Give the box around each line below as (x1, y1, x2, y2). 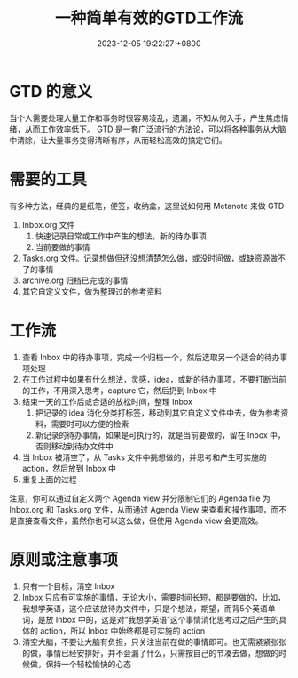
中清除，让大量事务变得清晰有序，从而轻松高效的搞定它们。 (9, 134, 227, 145)
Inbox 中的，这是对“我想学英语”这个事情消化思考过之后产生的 (55, 614, 279, 625)
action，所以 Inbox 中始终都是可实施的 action (39, 625, 206, 636)
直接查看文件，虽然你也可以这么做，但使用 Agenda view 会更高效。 (16, 515, 263, 526)
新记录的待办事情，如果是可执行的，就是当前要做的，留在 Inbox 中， (35, 429, 286, 440)
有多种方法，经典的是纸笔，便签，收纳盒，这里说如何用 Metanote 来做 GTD (9, 200, 285, 211)
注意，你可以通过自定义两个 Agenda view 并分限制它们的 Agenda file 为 (9, 493, 271, 504)
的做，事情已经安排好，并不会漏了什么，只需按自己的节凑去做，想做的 (21, 647, 279, 658)
